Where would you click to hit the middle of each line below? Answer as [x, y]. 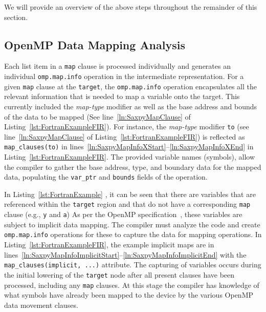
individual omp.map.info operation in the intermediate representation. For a [124, 76]
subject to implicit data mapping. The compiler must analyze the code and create [132, 224]
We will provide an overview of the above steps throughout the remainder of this [131, 7]
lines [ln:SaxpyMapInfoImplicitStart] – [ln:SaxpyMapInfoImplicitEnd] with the [125, 254]
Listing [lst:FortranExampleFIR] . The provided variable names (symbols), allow [130, 157]
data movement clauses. [41, 305]
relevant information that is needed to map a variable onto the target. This [122, 96]
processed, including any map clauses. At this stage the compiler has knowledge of [132, 285]
